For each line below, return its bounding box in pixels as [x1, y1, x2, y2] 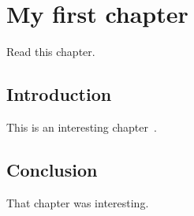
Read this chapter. [6, 43, 95, 60]
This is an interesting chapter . [6, 118, 157, 135]
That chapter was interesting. [6, 194, 149, 210]
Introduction [6, 82, 112, 106]
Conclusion [6, 157, 98, 181]
